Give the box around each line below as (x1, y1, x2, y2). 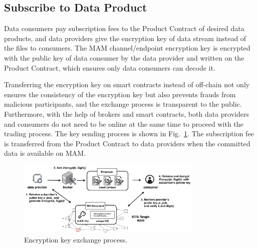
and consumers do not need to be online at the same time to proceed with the (4, 118, 243, 129)
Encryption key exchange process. (24, 234, 128, 244)
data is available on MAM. (4, 148, 86, 158)
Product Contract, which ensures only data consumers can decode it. (4, 62, 215, 73)
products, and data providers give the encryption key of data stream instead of (4, 33, 246, 43)
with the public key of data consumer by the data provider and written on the (4, 52, 244, 63)
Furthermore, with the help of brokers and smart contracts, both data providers (4, 108, 249, 119)
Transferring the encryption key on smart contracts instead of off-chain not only (4, 79, 250, 90)
